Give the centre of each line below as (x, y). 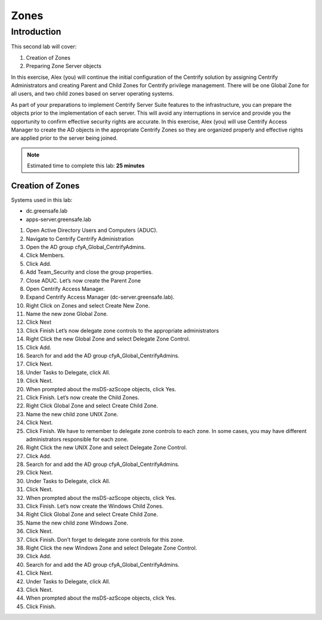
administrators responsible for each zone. (77, 439)
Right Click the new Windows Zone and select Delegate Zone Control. (112, 548)
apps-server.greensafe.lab (59, 219)
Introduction (36, 32)
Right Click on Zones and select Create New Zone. (88, 305)
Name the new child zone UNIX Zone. (72, 414)
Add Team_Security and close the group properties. (89, 272)
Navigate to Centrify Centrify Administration (80, 238)
